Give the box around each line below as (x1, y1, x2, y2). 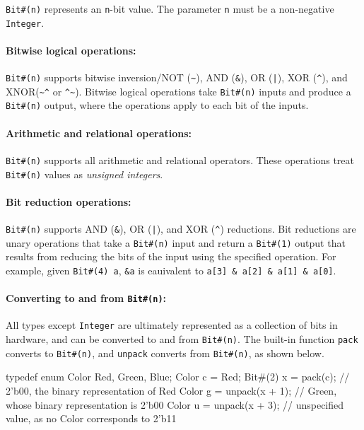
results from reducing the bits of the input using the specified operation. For (6, 249, 336, 264)
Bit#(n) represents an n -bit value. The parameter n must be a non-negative (6, 1, 334, 16)
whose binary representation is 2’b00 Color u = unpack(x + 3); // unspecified (6, 397, 344, 412)
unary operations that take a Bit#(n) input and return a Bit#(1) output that (6, 235, 346, 250)
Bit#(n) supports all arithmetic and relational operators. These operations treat (6, 152, 354, 167)
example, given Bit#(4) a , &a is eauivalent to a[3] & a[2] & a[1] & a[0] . (6, 262, 336, 277)
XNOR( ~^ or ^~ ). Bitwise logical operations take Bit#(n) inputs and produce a (6, 83, 351, 98)
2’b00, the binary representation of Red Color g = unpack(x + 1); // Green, (6, 383, 337, 397)
